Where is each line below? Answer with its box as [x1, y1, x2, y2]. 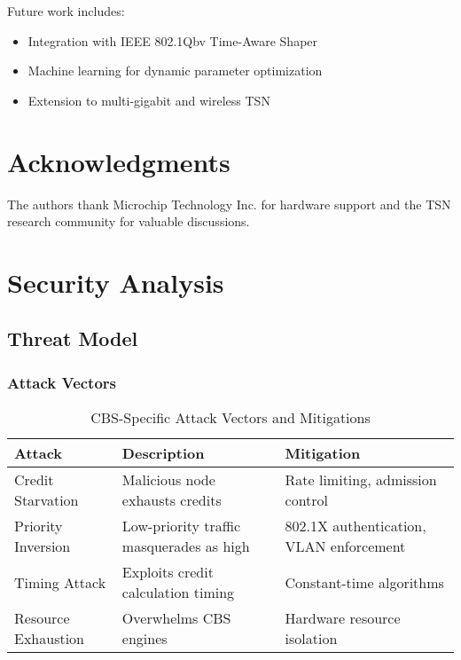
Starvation [14, 490, 79, 511]
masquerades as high [121, 536, 250, 557]
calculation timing [121, 582, 235, 603]
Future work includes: [7, 2, 125, 20]
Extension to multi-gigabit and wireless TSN [27, 90, 270, 109]
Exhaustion [14, 628, 85, 649]
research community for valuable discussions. [7, 212, 250, 231]
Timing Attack [14, 571, 106, 593]
